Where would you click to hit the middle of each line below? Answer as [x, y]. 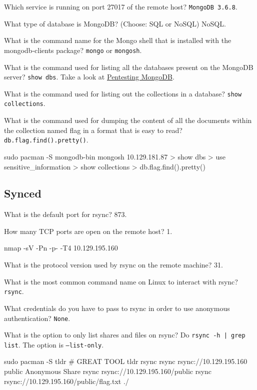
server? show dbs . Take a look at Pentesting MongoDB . [89, 77]
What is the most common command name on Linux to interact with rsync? [121, 281]
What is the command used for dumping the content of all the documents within [128, 120]
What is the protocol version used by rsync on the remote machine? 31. [113, 265]
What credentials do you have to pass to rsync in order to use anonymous [117, 308]
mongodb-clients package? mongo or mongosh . [73, 50]
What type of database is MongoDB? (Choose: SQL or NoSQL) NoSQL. [115, 23]
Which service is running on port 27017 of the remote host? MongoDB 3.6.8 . [121, 6]
